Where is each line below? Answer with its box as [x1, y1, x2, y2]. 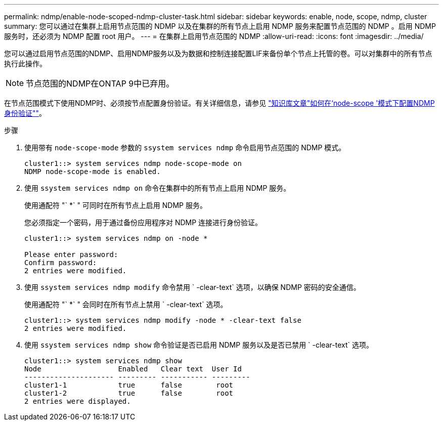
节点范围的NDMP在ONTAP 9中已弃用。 [26, 78, 174, 89]
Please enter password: [24, 250, 118, 259]
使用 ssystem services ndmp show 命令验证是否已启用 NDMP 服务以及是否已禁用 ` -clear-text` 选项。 [24, 341, 373, 349]
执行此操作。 [4, 59, 47, 68]
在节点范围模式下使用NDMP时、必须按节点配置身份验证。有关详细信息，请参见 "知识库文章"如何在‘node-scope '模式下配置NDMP [4, 99, 435, 107]
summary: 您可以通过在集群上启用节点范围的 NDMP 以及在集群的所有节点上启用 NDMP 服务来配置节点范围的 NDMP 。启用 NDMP [4, 22, 436, 30]
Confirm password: [24, 259, 97, 267]
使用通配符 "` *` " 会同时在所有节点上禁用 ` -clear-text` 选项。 [24, 300, 228, 309]
